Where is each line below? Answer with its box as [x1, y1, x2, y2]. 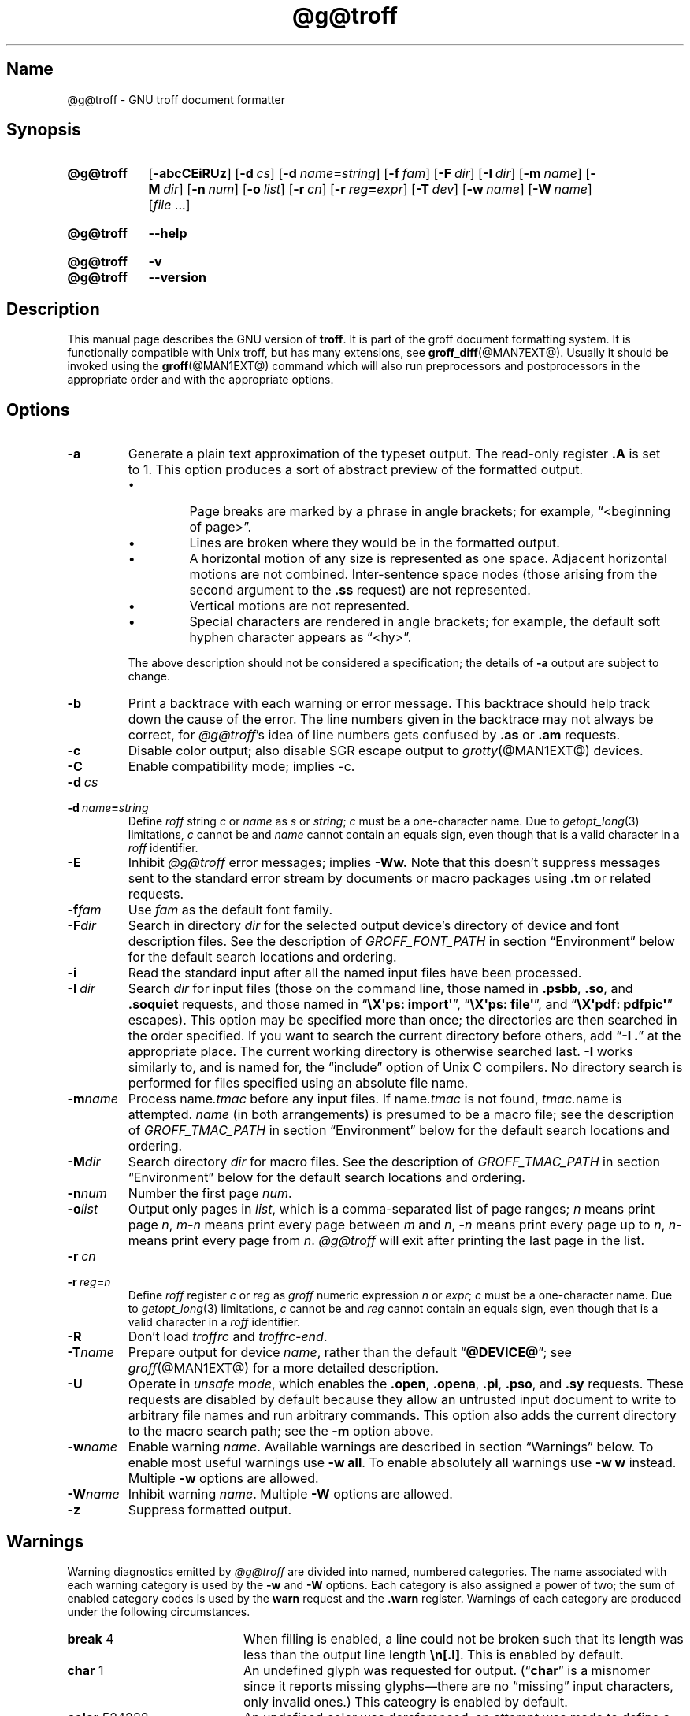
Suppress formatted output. [128, 1502, 292, 1518]
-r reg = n [67, 1275, 111, 1289]
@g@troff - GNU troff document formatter [67, 92, 285, 106]
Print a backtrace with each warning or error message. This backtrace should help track [128, 695, 650, 712]
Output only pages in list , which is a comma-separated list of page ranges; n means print [128, 1201, 655, 1218]
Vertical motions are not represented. [189, 598, 410, 614]
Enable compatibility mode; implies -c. [128, 758, 355, 775]
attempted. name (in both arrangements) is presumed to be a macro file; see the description [128, 1106, 675, 1123]
